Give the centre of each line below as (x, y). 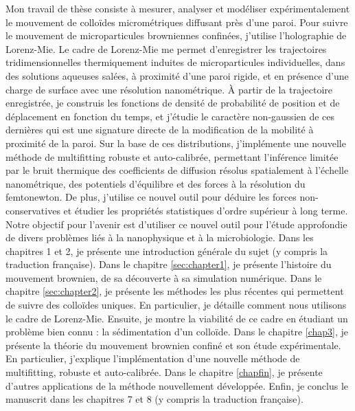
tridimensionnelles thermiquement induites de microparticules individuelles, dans (175, 62)
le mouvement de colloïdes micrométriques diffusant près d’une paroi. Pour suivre (177, 22)
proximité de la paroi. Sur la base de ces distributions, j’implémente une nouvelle (176, 143)
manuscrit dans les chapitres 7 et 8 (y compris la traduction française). (154, 399)
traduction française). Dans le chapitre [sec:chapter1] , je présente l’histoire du (169, 264)
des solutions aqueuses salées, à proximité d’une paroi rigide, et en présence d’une (177, 75)
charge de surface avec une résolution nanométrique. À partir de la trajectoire (169, 89)
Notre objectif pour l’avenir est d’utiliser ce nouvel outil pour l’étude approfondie (176, 224)
